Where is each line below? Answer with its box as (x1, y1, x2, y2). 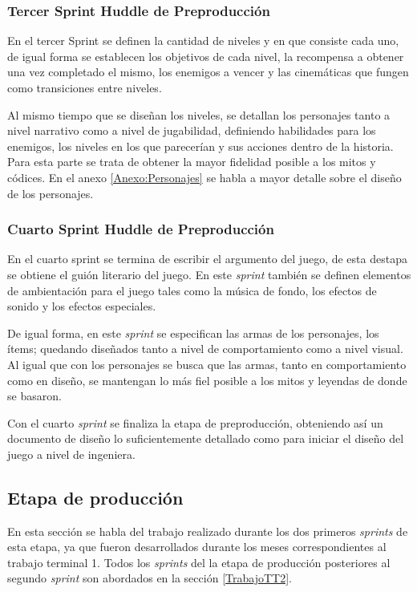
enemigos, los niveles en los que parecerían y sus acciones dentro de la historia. (7, 137, 394, 154)
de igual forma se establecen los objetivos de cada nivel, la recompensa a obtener (7, 47, 404, 64)
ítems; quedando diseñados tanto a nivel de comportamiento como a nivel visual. (7, 340, 403, 357)
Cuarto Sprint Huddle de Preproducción (7, 219, 274, 239)
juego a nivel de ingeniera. (7, 445, 136, 462)
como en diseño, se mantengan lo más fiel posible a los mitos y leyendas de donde (7, 371, 407, 388)
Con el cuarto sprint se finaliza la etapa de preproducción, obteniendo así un (7, 414, 383, 431)
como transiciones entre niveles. (7, 79, 162, 95)
